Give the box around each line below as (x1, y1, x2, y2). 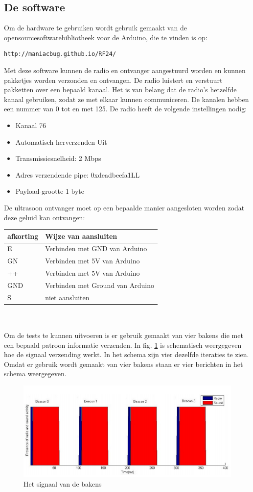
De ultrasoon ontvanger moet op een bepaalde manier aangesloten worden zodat (4, 202, 245, 212)
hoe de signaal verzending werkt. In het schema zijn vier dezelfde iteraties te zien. (4, 349, 249, 360)
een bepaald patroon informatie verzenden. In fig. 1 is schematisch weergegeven (4, 339, 242, 350)
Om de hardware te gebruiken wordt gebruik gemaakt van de (4, 23, 187, 33)
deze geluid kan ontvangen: (4, 212, 85, 222)
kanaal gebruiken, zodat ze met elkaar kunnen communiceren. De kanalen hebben (4, 94, 249, 104)
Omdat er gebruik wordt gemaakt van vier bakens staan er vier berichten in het (4, 359, 243, 369)
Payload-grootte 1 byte (15, 186, 85, 196)
